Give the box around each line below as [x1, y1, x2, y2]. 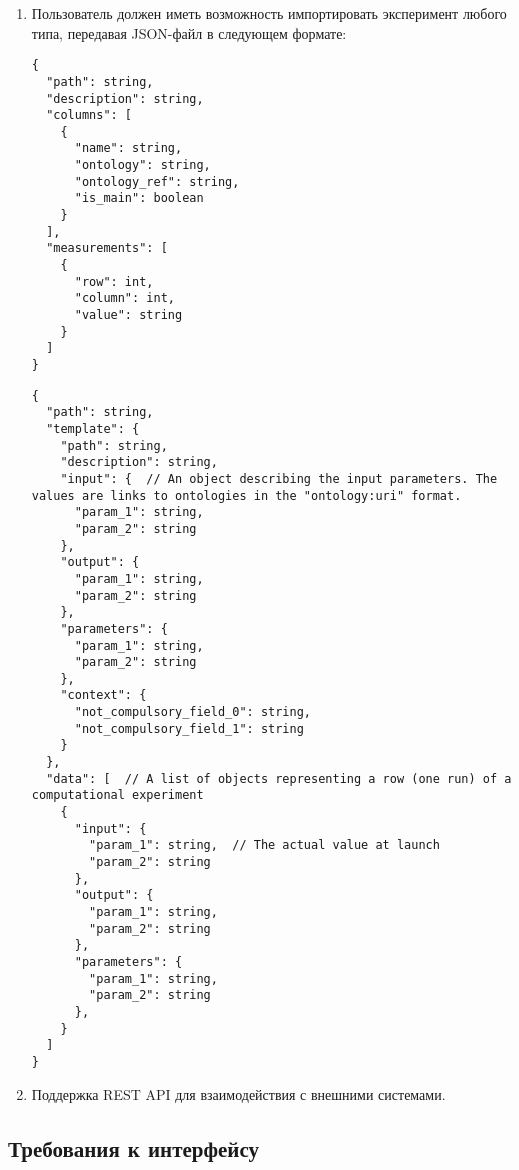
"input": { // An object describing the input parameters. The [60, 471, 498, 486]
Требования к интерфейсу [8, 1132, 260, 1163]
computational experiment [31, 788, 204, 803]
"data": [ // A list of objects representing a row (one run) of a [46, 771, 512, 786]
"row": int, [74, 274, 154, 289]
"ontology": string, [74, 158, 211, 173]
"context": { [60, 688, 147, 703]
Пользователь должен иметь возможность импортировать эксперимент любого [31, 3, 507, 23]
